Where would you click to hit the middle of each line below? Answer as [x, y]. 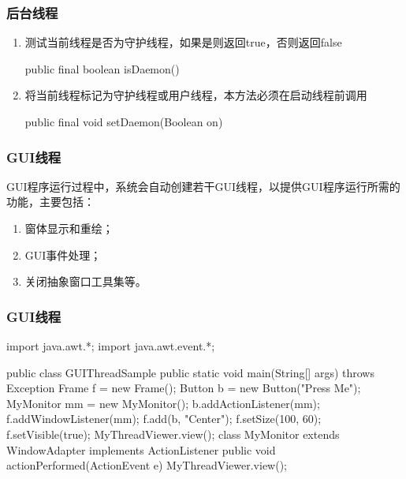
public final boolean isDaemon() [102, 68]
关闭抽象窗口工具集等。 [86, 281]
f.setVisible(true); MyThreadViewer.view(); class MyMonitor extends [173, 434]
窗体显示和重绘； [69, 228]
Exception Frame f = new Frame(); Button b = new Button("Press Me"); [184, 388]
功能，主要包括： [50, 202]
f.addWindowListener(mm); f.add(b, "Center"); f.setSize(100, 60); [164, 419]
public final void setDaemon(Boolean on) [124, 122]
